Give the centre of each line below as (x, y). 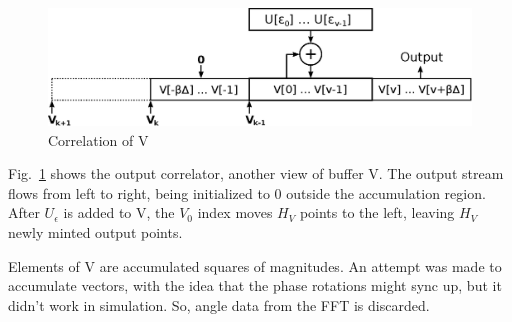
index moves (235, 212)
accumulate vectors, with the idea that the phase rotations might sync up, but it (255, 285)
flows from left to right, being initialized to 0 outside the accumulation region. (247, 192)
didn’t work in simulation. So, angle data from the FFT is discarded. (219, 304)
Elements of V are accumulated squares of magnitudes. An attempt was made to (255, 265)
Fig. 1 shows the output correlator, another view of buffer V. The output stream (256, 173)
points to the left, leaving (377, 212)
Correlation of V (98, 139)
